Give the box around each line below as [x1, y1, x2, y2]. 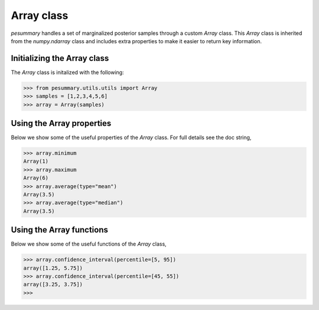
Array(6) [23, 175, 49, 182]
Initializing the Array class [11, 53, 109, 63]
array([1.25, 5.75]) [23, 264, 83, 272]
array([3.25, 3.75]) [23, 281, 83, 288]
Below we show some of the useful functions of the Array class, [11, 240, 167, 248]
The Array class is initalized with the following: [11, 69, 124, 76]
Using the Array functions [11, 225, 109, 235]
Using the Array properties [11, 118, 112, 128]
